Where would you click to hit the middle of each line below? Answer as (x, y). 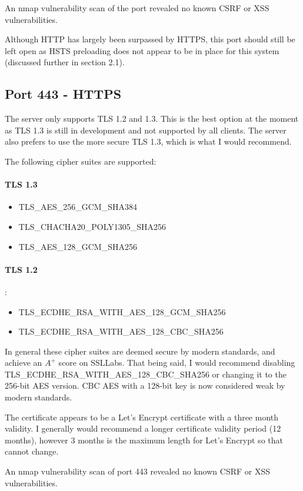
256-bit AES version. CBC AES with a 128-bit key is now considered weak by (145, 385)
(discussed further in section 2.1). (65, 62)
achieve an (24, 363)
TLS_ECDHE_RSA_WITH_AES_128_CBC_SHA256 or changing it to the (146, 374)
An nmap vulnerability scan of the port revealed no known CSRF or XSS (137, 8)
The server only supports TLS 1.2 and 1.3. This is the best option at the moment (152, 118)
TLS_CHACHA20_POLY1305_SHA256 (92, 226)
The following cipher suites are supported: (81, 161)
